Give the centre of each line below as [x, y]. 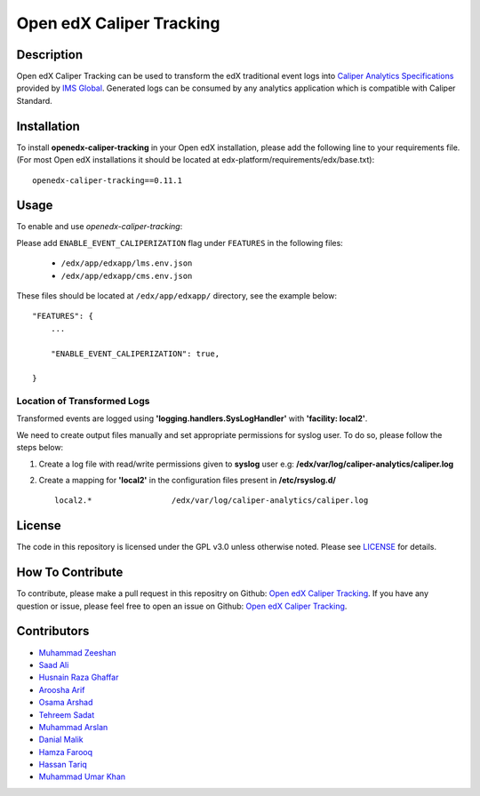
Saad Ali [54, 665]
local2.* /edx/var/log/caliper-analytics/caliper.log [212, 501]
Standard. [34, 100]
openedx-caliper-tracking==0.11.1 [107, 180]
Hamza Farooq [66, 752]
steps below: [40, 448]
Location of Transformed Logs [83, 402]
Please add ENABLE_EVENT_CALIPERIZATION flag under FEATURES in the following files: [180, 243]
